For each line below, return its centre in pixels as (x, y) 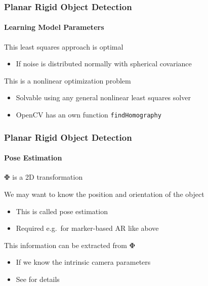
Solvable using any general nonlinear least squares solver (103, 97)
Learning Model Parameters (54, 27)
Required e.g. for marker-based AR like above (87, 228)
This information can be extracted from (66, 245)
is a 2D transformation (48, 177)
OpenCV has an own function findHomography (89, 115)
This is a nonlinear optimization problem (68, 80)
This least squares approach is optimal (64, 46)
